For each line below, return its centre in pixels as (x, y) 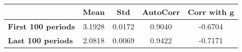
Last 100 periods (40, 40)
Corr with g (211, 12)
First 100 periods (41, 26)
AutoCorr (161, 12)
